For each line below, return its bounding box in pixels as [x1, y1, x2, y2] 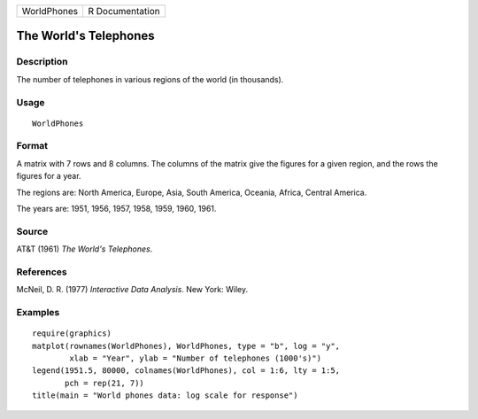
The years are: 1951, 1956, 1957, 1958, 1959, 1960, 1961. [16, 204, 217, 214]
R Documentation [88, 5, 160, 17]
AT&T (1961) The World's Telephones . [16, 244, 153, 254]
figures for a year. [16, 171, 81, 182]
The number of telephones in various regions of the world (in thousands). [16, 74, 284, 84]
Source [16, 225, 49, 237]
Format [16, 140, 49, 152]
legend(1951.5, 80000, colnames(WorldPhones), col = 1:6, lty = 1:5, [32, 366, 341, 376]
